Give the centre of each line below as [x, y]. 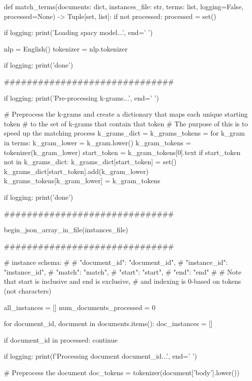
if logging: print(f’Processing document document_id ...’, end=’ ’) [101, 356]
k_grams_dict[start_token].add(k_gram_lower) [76, 171]
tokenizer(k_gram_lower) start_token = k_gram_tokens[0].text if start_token [122, 152]
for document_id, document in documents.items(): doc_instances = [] [108, 323]
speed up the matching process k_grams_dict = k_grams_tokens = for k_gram [125, 133]
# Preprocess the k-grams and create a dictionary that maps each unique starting [126, 114]
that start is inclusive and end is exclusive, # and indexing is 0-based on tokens [123, 281]
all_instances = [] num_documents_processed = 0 [80, 307]
